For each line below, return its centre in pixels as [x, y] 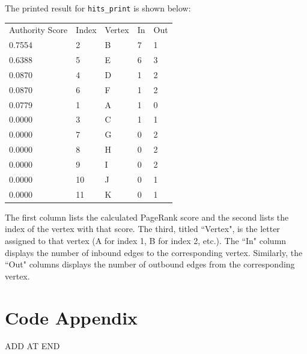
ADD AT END [32, 346]
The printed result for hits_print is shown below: [98, 8]
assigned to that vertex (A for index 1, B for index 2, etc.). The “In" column [146, 240]
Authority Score [38, 30]
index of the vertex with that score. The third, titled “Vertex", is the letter [142, 229]
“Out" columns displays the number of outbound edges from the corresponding [150, 264]
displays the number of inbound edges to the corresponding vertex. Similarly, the [154, 252]
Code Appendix [71, 317]
